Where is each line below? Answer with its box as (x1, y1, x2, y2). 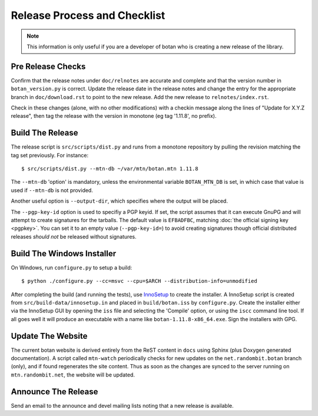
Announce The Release (11, 387, 98, 397)
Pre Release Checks (11, 61, 86, 71)
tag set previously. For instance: (11, 151, 88, 159)
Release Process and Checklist (11, 9, 165, 22)
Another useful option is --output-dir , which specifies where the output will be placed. (11, 197, 228, 204)
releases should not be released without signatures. (11, 233, 137, 240)
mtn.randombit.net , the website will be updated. (11, 371, 135, 378)
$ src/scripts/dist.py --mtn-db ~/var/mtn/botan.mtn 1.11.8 (21, 166, 198, 172)
